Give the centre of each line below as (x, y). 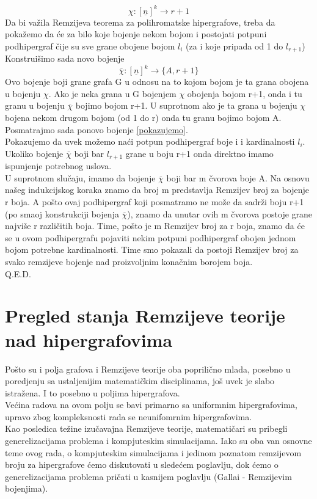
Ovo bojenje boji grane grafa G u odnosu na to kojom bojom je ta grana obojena (157, 82)
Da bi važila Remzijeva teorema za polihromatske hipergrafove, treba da (140, 22)
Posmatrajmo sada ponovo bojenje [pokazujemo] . (97, 129)
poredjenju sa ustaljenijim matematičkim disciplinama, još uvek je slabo (140, 381)
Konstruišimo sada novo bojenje (65, 58)
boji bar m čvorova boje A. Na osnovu (238, 177)
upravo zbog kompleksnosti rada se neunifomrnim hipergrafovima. (129, 416)
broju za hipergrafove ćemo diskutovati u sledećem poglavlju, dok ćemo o (142, 464)
